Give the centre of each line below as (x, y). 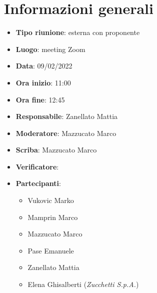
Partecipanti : (38, 183)
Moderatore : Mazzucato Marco (66, 133)
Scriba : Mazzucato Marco (56, 150)
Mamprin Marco (53, 217)
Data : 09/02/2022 (44, 66)
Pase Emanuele (51, 250)
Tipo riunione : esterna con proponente (78, 32)
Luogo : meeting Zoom (50, 49)
